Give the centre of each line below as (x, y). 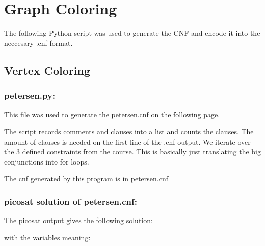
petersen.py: (30, 95)
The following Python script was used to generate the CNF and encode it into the (132, 33)
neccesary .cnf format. (38, 43)
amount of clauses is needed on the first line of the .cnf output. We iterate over (127, 141)
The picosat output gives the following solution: (78, 220)
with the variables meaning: (47, 237)
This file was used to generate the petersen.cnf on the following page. (112, 114)
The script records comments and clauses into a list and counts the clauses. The (129, 131)
